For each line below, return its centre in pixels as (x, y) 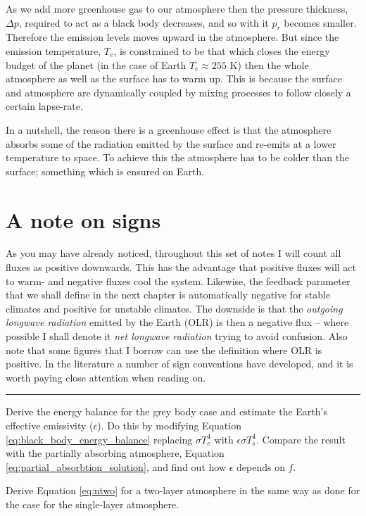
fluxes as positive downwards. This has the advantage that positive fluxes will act (181, 267)
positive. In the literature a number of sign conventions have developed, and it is (179, 364)
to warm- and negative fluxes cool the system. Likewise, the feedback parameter (178, 281)
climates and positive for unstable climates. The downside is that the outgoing (174, 308)
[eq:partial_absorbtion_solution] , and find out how (116, 466)
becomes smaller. (320, 22)
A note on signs (83, 219)
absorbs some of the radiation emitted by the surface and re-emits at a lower (171, 143)
